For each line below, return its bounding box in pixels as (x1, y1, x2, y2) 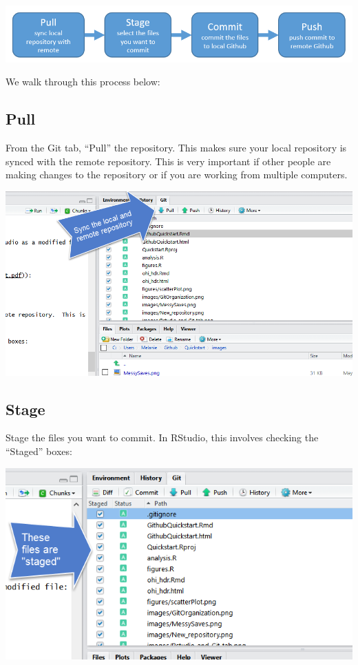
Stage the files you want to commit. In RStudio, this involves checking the (6, 430, 319, 445)
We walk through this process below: (6, 74, 160, 89)
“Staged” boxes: (6, 444, 72, 458)
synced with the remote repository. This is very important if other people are (6, 154, 331, 168)
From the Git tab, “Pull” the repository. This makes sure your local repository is (6, 140, 347, 155)
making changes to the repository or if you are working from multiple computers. (6, 167, 348, 182)
